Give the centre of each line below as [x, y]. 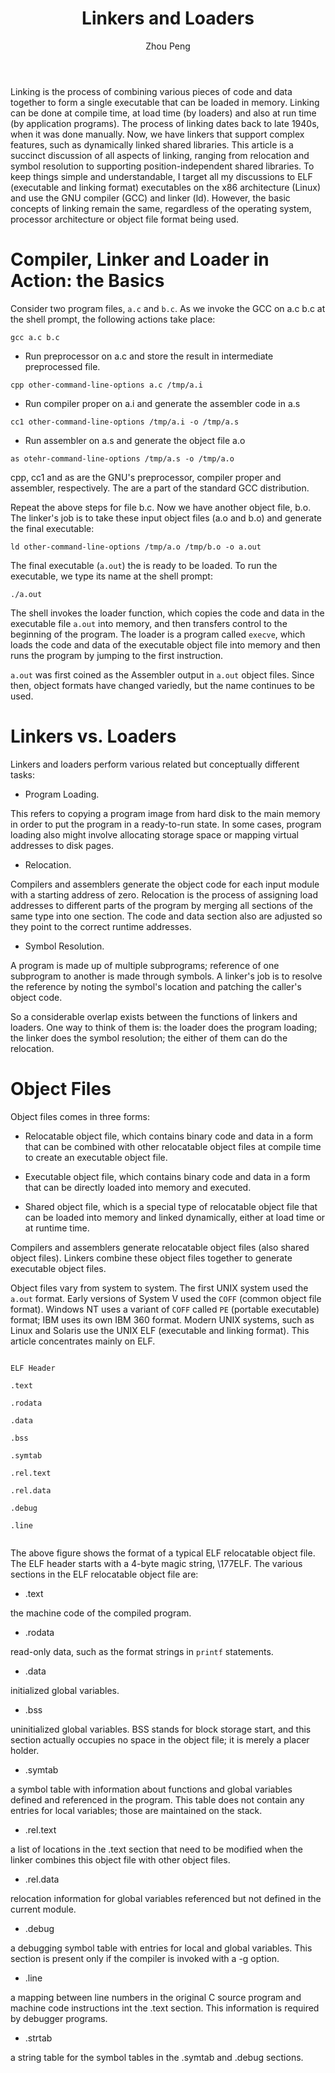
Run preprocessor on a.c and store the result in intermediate [149, 356]
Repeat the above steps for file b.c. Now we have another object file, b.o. [161, 507]
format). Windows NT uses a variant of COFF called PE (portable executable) [165, 1309]
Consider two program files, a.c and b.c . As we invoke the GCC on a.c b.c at [168, 308]
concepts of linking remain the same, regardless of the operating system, [161, 208]
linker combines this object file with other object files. [120, 1859]
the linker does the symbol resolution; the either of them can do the [149, 1038]
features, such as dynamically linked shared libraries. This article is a [152, 144]
